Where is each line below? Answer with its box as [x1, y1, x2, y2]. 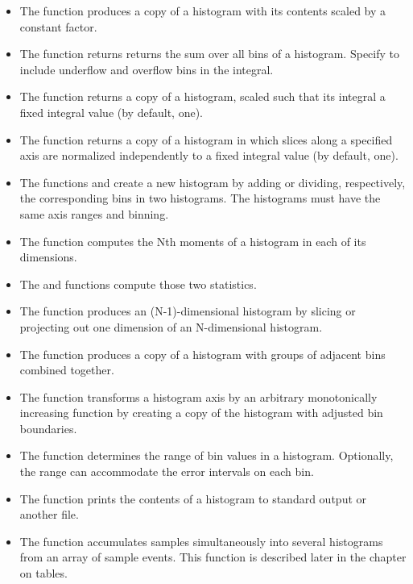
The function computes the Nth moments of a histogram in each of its [19, 232, 366, 249]
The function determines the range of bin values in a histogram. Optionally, [19, 447, 394, 464]
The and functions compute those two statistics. [19, 275, 257, 292]
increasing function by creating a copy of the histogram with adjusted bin [19, 404, 383, 421]
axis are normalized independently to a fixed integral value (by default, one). [19, 147, 399, 164]
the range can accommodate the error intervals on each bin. [19, 463, 314, 480]
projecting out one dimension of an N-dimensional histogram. [19, 318, 323, 335]
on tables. [19, 565, 68, 582]
